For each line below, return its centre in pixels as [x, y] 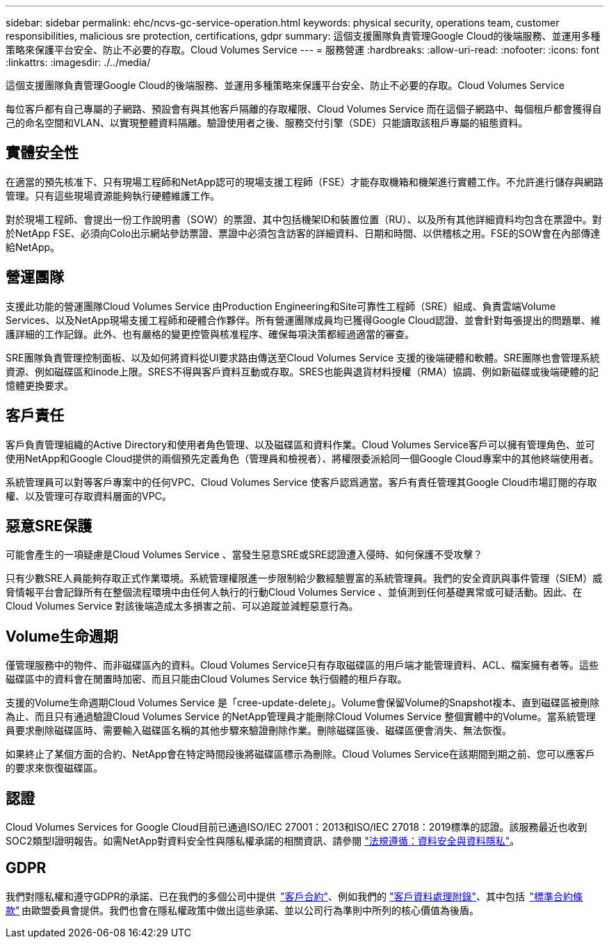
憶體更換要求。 [40, 385]
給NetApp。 [33, 247]
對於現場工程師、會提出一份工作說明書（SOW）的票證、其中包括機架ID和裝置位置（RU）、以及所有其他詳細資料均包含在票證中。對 [304, 219]
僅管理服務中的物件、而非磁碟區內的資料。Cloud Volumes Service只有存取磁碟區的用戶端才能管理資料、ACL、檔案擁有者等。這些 [302, 665]
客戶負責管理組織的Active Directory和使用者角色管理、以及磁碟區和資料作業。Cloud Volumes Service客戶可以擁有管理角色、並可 [300, 444]
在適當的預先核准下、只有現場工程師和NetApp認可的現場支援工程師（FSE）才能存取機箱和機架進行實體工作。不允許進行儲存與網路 [304, 181]
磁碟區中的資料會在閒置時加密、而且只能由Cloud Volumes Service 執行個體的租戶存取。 [206, 679]
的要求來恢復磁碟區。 [54, 768]
